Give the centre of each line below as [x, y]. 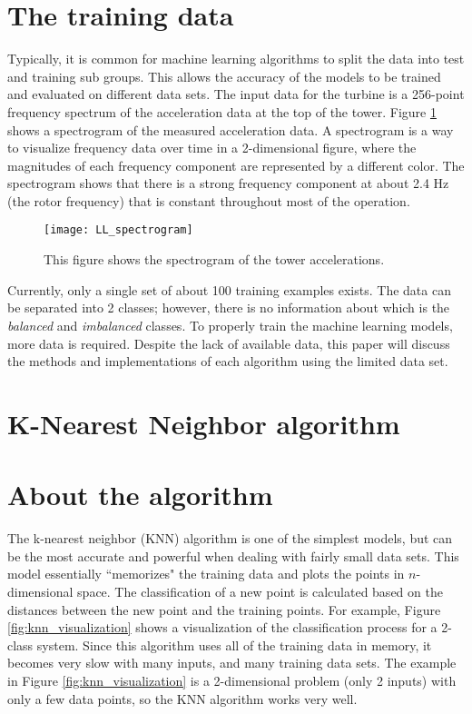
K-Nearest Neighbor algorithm [204, 423]
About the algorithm [140, 495]
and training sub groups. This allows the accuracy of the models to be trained [224, 76]
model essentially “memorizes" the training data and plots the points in [206, 574]
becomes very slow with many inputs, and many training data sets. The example [232, 663]
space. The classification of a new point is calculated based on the [260, 591]
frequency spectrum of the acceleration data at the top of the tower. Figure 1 [222, 111]
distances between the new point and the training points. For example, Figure [224, 609]
